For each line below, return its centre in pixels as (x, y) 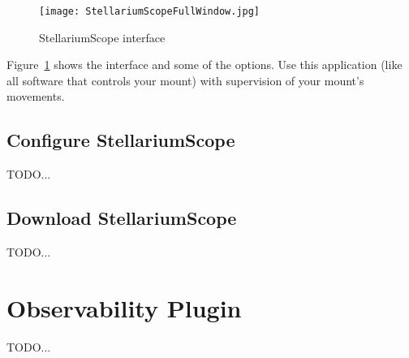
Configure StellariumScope (121, 140)
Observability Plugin (124, 307)
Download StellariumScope (122, 218)
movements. (36, 96)
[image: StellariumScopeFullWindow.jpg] (150, 11)
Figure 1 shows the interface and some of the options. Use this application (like (204, 65)
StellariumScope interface (102, 37)
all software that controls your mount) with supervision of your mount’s (185, 80)
